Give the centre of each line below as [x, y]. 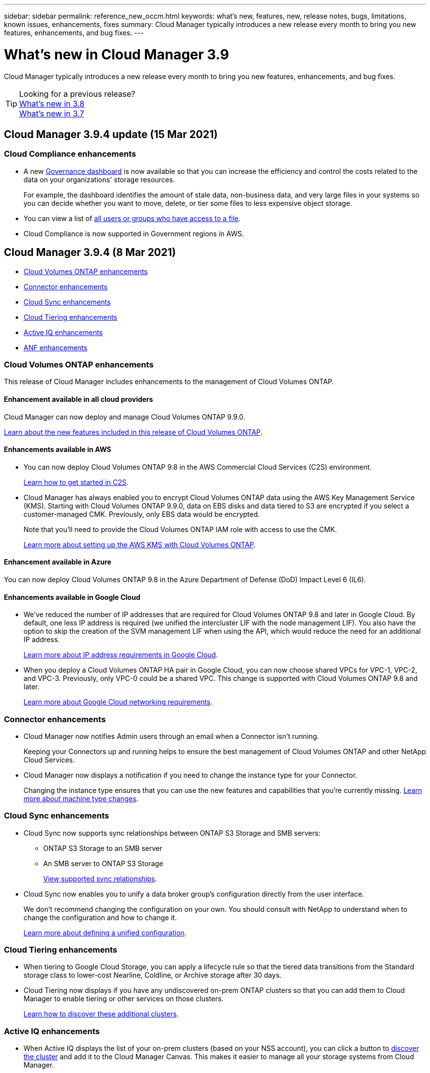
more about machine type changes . [81, 798]
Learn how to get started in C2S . [76, 482]
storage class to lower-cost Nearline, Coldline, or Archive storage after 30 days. [153, 975]
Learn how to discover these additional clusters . [101, 1014]
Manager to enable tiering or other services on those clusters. [124, 999]
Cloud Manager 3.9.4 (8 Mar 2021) [90, 253]
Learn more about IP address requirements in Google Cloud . [121, 655]
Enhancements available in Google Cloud [72, 597]
